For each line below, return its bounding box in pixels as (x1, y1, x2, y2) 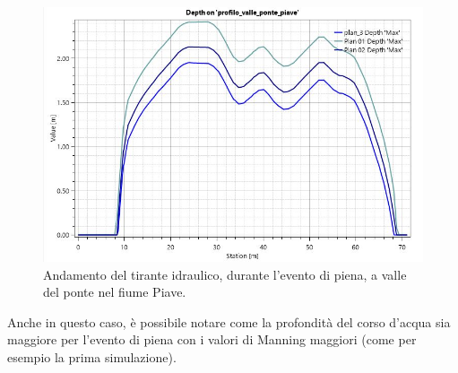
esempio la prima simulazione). (7, 347, 177, 366)
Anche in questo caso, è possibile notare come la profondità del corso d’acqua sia (7, 312, 451, 331)
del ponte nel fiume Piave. (43, 282, 186, 301)
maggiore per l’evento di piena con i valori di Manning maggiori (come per (7, 330, 417, 349)
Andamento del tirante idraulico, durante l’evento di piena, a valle (43, 265, 407, 283)
